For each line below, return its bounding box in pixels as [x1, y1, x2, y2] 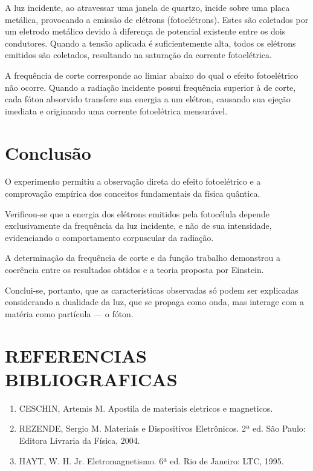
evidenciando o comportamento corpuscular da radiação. [5, 231, 214, 243]
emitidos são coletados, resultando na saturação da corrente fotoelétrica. [5, 48, 272, 61]
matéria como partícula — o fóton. [5, 307, 134, 320]
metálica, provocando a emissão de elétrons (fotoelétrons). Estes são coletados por [5, 13, 309, 25]
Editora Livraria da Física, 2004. [19, 433, 140, 446]
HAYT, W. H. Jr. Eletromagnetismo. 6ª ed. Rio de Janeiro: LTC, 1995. [19, 454, 284, 467]
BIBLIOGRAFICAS [5, 366, 178, 391]
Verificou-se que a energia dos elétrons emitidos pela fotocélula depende [5, 207, 269, 220]
